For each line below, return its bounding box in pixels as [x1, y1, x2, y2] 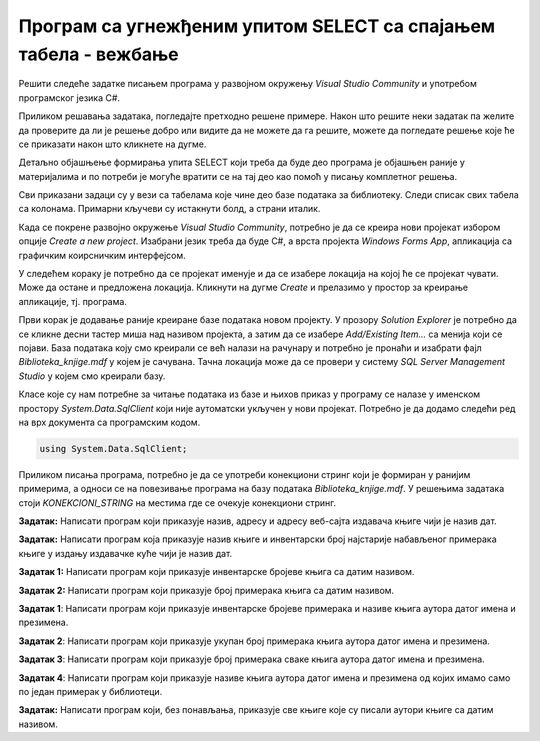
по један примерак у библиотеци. [18, 685, 163, 697]
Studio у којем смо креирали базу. [18, 370, 166, 382]
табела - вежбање [18, 43, 179, 65]
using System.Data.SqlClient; [39, 443, 188, 454]
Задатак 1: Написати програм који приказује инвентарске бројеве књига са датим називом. [18, 566, 415, 578]
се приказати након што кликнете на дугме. [18, 138, 207, 150]
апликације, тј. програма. [18, 295, 127, 307]
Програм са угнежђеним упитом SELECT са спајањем [18, 15, 496, 37]
